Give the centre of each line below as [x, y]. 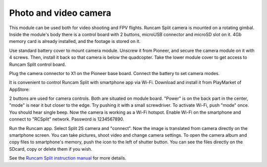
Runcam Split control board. [38, 64]
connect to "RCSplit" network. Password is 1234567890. [67, 119]
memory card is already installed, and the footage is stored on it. [75, 42]
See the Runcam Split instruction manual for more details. [68, 158]
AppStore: [19, 89]
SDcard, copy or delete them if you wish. [51, 149]
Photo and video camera [60, 13]
